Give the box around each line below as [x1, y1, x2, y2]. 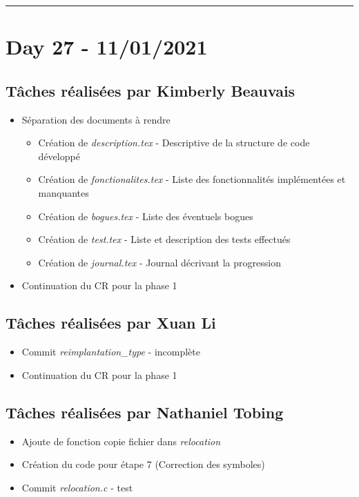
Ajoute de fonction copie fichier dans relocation [21, 433, 221, 448]
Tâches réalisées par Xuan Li [6, 312, 216, 333]
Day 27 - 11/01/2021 [6, 32, 208, 61]
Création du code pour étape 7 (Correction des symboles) [21, 457, 265, 471]
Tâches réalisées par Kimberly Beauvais [6, 79, 295, 101]
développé [38, 148, 80, 163]
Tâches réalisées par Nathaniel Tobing [6, 401, 284, 422]
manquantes [38, 185, 89, 199]
